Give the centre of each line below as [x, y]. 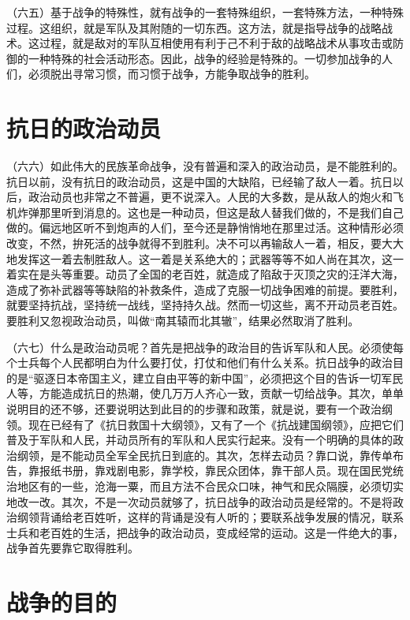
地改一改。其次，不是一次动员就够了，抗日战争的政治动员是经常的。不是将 [199, 501]
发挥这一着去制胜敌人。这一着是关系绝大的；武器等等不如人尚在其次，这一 [210, 258]
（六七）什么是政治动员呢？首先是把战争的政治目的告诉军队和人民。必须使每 [205, 347]
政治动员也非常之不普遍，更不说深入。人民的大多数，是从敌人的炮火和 [210, 197]
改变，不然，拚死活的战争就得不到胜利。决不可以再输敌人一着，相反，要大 [199, 243]
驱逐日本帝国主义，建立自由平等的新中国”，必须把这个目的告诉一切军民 [218, 377]
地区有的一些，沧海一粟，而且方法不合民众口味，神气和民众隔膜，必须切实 [210, 486]
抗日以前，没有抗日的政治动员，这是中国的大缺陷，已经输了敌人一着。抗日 [199, 181]
